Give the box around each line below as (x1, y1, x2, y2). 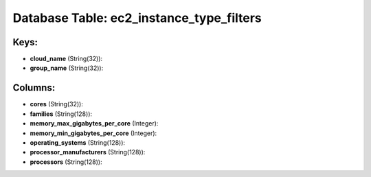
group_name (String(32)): (30, 64, 104, 72)
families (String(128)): (30, 110, 93, 118)
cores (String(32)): (30, 100, 84, 108)
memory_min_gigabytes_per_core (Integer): (30, 129, 157, 137)
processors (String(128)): (30, 158, 102, 166)
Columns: (12, 82, 56, 94)
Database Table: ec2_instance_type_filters (12, 10, 262, 25)
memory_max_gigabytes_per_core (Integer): (30, 119, 159, 128)
